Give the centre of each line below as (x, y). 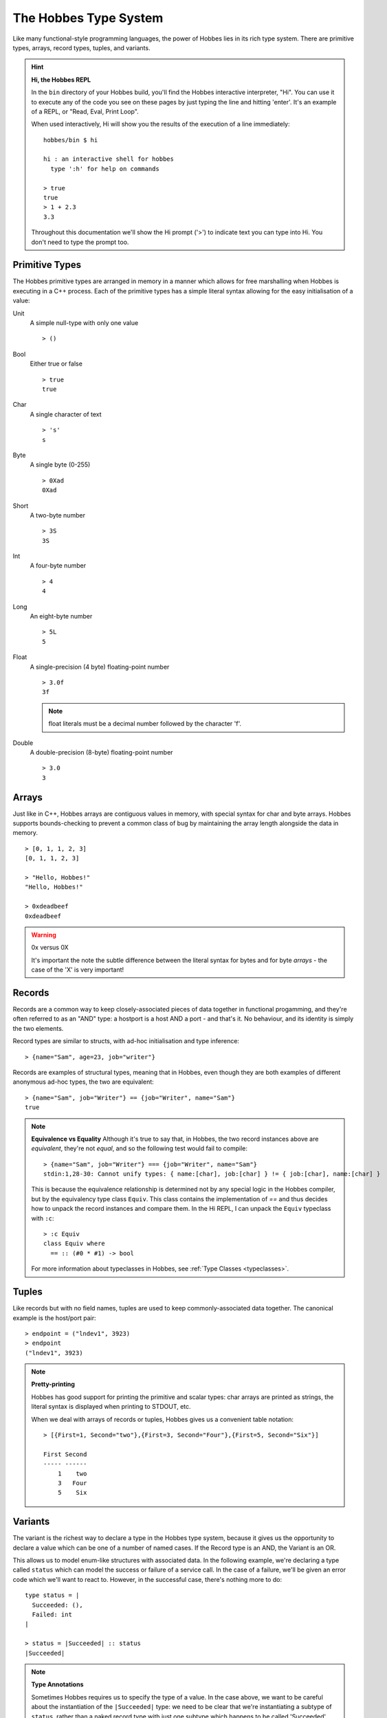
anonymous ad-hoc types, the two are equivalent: (83, 1082)
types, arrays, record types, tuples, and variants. (81, 47)
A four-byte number (58, 566)
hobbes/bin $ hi (71, 140)
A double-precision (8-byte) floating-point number (101, 752)
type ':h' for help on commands (105, 169)
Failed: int (52, 1615)
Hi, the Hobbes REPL (61, 80)
